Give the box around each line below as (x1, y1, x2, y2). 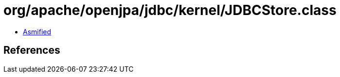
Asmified (23, 27, 52, 36)
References (3, 44, 60, 57)
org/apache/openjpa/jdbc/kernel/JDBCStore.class (3, 2, 337, 18)
